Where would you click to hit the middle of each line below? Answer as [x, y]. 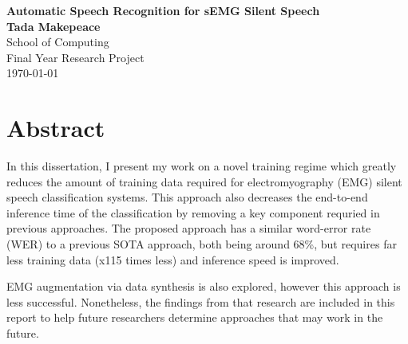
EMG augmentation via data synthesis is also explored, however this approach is [204, 286]
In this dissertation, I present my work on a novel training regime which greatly [202, 166]
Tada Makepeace [53, 26]
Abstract [56, 128]
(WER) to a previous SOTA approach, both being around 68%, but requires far [202, 244]
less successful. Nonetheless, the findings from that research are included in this [201, 301]
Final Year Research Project [75, 57]
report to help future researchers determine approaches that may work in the [195, 317]
